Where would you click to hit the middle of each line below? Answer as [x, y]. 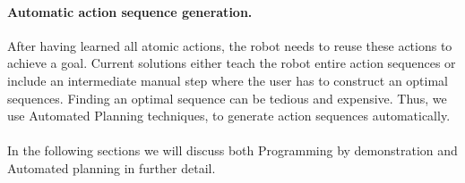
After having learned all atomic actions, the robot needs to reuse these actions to [230, 45]
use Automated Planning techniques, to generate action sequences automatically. [229, 116]
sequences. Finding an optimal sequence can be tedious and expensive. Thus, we [227, 98]
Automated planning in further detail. [112, 167]
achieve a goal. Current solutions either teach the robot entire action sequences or [232, 63]
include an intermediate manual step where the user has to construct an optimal [228, 80]
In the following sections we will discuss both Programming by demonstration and [232, 150]
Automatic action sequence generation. [130, 11]
